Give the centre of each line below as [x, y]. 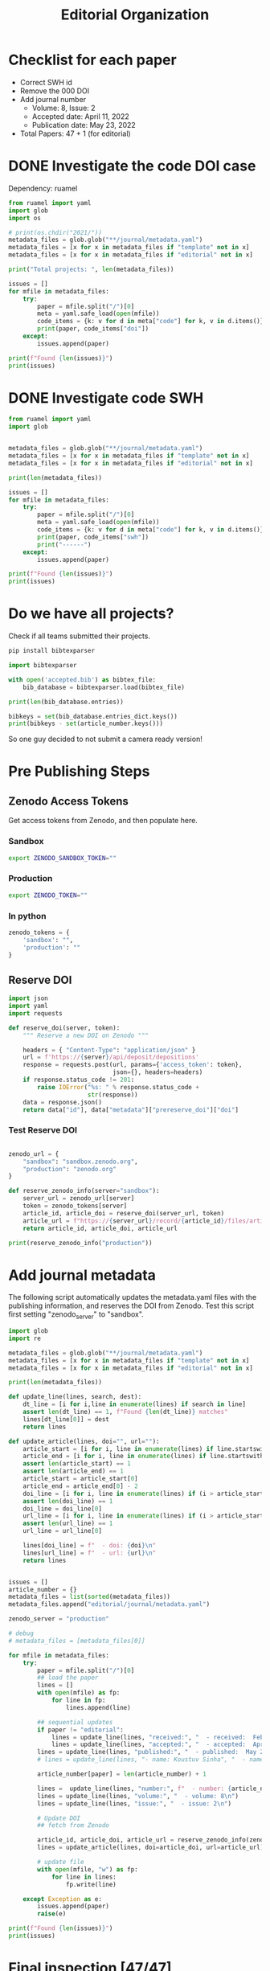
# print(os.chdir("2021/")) [55, 232]
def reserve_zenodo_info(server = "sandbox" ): [84, 1191]
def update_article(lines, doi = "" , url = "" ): [84, 1441]
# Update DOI [59, 1818]
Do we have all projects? [91, 614]
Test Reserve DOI [43, 1130]
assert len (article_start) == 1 [77, 1464]
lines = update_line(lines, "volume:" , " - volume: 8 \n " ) [138, 1796]
